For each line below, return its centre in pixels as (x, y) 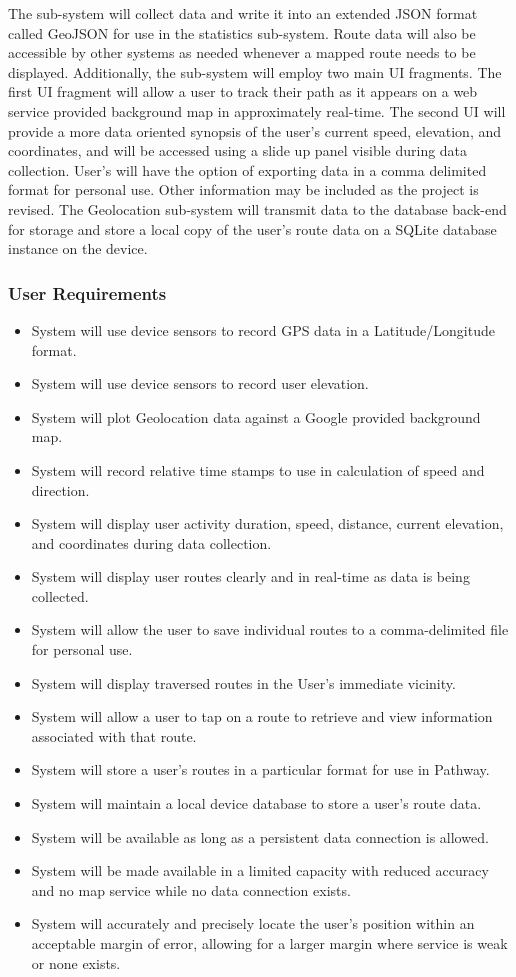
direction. (60, 489)
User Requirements (87, 292)
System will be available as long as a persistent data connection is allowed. (260, 836)
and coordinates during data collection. (151, 542)
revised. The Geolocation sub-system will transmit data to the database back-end (257, 208)
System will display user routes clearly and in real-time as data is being (250, 576)
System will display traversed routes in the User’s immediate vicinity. (243, 682)
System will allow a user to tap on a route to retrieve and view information (262, 716)
